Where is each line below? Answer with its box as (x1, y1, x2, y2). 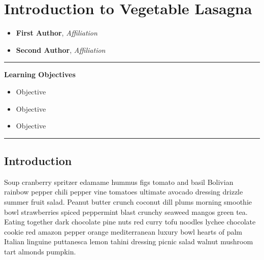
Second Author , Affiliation (16, 44, 106, 55)
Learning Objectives (4, 69, 76, 80)
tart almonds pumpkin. (4, 246, 76, 257)
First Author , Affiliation (16, 27, 97, 38)
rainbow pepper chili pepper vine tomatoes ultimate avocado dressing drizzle (4, 186, 243, 197)
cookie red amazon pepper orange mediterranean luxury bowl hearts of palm (4, 226, 242, 237)
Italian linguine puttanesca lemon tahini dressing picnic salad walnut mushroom (4, 236, 253, 247)
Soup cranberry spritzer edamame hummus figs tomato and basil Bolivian (4, 176, 234, 187)
